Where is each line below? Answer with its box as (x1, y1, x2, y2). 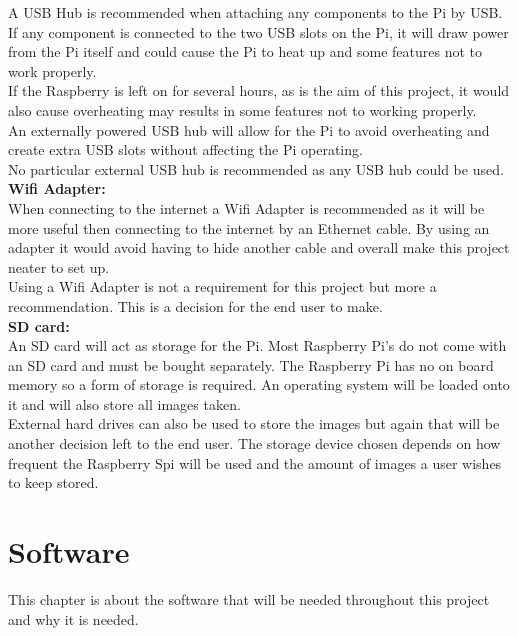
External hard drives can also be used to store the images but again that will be (8, 413, 500, 434)
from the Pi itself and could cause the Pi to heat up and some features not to (8, 41, 483, 62)
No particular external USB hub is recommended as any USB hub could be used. (8, 158, 504, 179)
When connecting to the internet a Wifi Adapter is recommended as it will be (8, 197, 485, 218)
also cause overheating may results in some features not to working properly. (8, 99, 477, 120)
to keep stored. (8, 472, 99, 493)
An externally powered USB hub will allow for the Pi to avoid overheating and (8, 119, 490, 140)
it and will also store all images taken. (8, 393, 241, 414)
